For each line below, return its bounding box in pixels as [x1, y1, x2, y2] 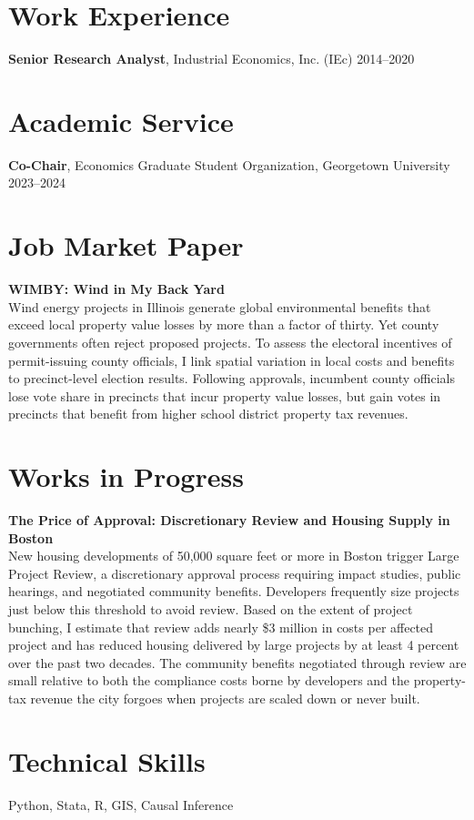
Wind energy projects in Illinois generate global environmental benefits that [8, 297, 431, 316]
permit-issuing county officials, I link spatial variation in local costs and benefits [8, 350, 455, 370]
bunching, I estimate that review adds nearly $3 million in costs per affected [8, 617, 434, 636]
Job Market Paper [8, 227, 244, 264]
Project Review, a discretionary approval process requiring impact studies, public [8, 563, 461, 582]
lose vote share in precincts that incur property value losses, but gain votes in [8, 386, 441, 405]
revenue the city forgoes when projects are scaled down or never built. [30, 688, 420, 707]
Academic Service [8, 102, 234, 139]
